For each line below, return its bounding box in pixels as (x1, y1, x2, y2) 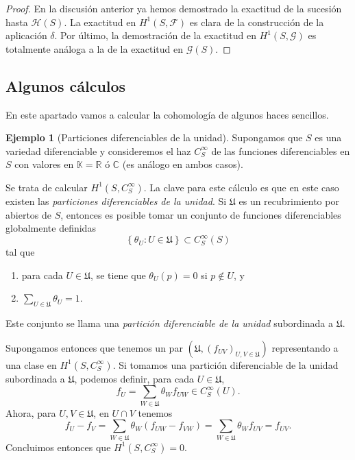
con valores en (14, 157, 74, 171)
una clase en (5, 357, 57, 372)
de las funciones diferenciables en (211, 143, 350, 158)
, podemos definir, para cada (74, 371, 194, 385)
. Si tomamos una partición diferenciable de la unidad (112, 357, 339, 372)
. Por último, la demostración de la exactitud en (54, 28, 256, 43)
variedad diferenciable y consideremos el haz (5, 143, 191, 158)
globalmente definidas (5, 221, 96, 235)
